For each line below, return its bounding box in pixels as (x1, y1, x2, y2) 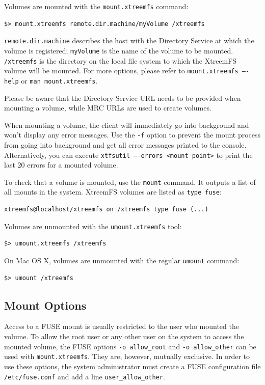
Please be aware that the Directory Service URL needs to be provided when (4, 92, 241, 103)
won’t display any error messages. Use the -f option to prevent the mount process (4, 129, 261, 140)
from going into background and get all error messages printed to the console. (4, 139, 247, 150)
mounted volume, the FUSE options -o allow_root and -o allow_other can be (4, 341, 256, 351)
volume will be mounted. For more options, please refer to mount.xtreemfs (4, 65, 238, 76)
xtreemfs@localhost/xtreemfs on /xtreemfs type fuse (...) (4, 206, 208, 213)
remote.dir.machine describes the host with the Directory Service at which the (4, 35, 254, 46)
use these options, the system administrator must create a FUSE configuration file (4, 361, 261, 371)
